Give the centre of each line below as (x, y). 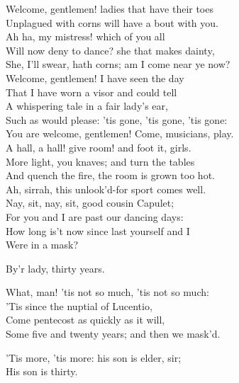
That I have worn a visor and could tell (91, 92)
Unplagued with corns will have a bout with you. (112, 22)
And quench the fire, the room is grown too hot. (110, 175)
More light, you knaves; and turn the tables (100, 161)
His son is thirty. (42, 371)
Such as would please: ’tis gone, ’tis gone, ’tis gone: (117, 119)
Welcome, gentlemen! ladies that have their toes (110, 8)
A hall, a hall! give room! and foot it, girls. (99, 147)
